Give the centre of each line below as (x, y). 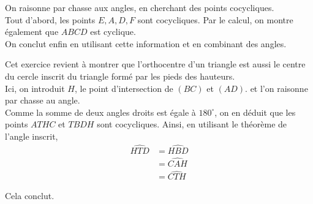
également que (32, 32)
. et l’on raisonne (277, 88)
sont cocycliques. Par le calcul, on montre (215, 19)
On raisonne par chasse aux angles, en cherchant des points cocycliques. (140, 7)
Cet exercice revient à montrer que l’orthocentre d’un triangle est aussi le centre (155, 64)
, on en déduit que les (255, 112)
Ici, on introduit (35, 88)
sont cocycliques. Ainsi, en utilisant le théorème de (192, 124)
